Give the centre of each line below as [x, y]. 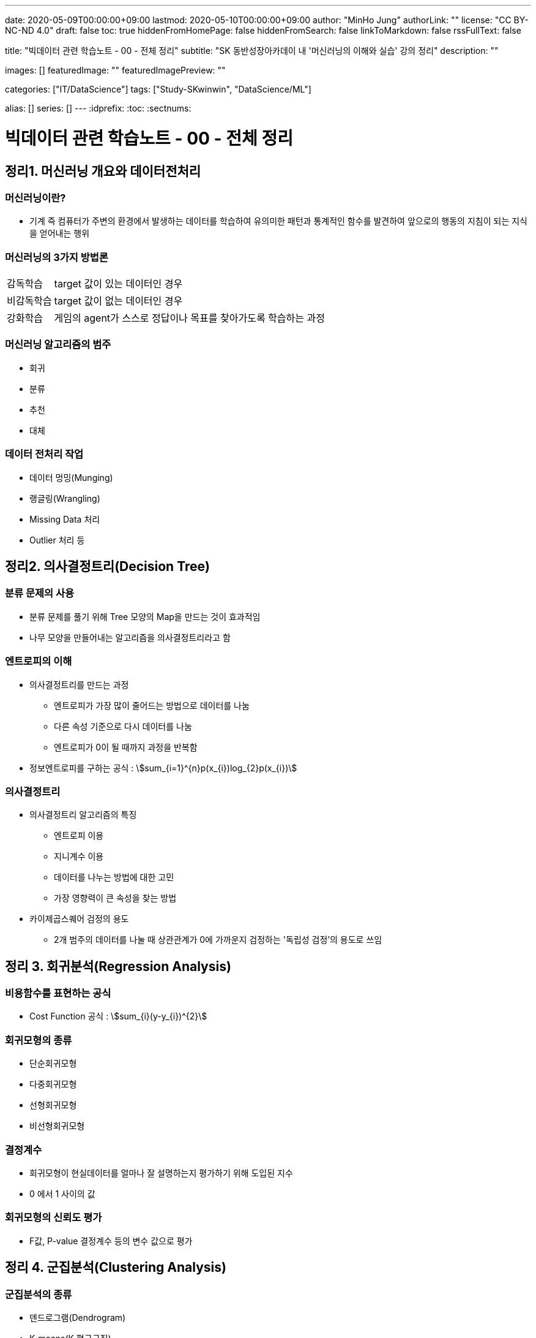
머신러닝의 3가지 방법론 [57, 257]
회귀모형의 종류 [39, 1040]
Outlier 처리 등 [57, 540]
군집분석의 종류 [39, 1294]
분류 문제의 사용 [40, 593]
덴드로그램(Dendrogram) [78, 1317]
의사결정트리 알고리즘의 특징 [83, 815]
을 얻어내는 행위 [60, 233]
